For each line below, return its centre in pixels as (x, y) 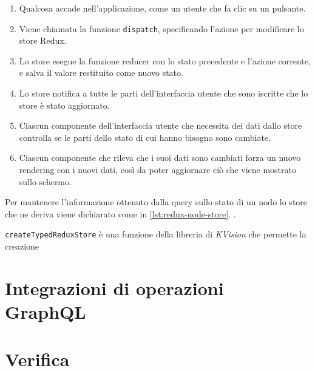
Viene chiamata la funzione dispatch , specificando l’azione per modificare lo (161, 28)
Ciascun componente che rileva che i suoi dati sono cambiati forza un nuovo (160, 158)
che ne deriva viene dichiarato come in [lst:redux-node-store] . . (120, 213)
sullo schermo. (45, 181)
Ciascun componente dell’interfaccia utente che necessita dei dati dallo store (161, 125)
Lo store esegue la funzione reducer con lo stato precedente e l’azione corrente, (165, 60)
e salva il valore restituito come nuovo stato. (101, 73)
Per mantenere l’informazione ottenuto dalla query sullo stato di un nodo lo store (156, 202)
